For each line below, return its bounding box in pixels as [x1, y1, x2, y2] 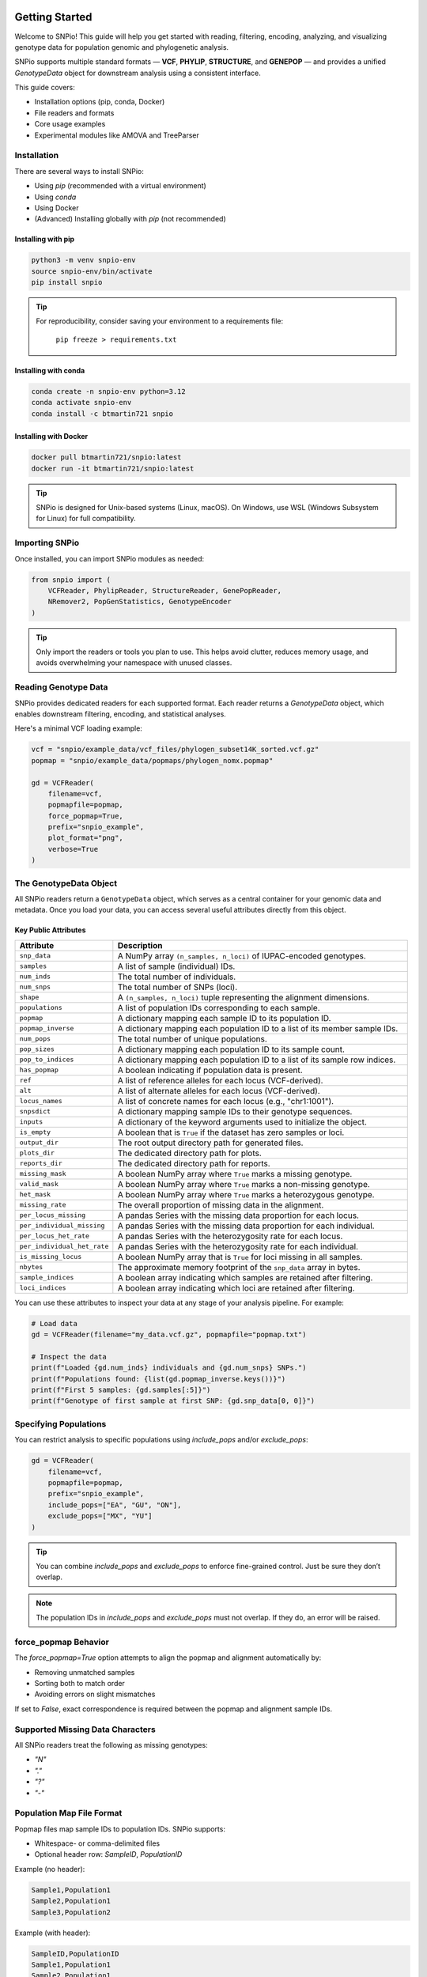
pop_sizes [19, 1045, 55, 1053]
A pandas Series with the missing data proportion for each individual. [117, 1220, 375, 1231]
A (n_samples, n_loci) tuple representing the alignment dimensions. [117, 992, 370, 1003]
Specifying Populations [14, 1418, 107, 1429]
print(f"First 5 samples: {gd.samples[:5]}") [31, 1385, 211, 1395]
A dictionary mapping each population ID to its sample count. [117, 1044, 346, 1055]
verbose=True [47, 845, 99, 853]
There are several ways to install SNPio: [14, 166, 144, 176]
